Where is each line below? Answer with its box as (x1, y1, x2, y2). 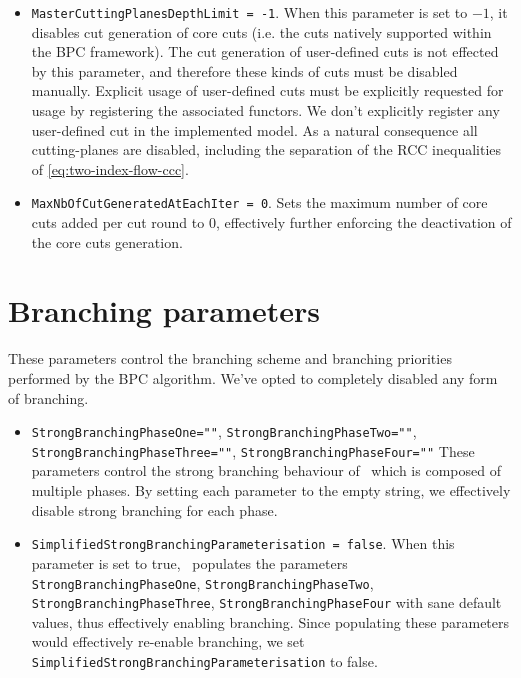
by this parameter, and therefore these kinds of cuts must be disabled (31, 60, 458, 81)
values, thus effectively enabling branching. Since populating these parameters (31, 611, 510, 632)
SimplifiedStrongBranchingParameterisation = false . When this (31, 533, 455, 554)
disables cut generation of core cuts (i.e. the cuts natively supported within (31, 21, 492, 42)
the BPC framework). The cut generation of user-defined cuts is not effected (31, 41, 499, 62)
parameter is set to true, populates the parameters (31, 552, 348, 573)
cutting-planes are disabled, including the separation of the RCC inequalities (31, 139, 502, 160)
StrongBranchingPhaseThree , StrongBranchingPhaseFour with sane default (31, 592, 502, 613)
